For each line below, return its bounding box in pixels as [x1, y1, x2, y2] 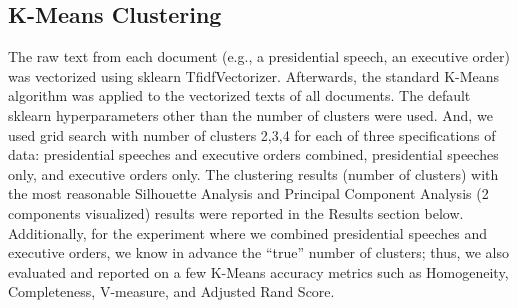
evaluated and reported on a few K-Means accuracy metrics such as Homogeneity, [8, 261, 509, 282]
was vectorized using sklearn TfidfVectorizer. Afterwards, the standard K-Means [8, 65, 500, 86]
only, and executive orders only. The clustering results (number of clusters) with [8, 163, 499, 184]
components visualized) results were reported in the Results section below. [8, 202, 464, 223]
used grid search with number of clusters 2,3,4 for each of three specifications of [8, 124, 496, 145]
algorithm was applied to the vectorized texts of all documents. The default [8, 85, 471, 106]
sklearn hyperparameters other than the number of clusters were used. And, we [8, 104, 493, 125]
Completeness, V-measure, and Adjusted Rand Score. [8, 281, 335, 302]
